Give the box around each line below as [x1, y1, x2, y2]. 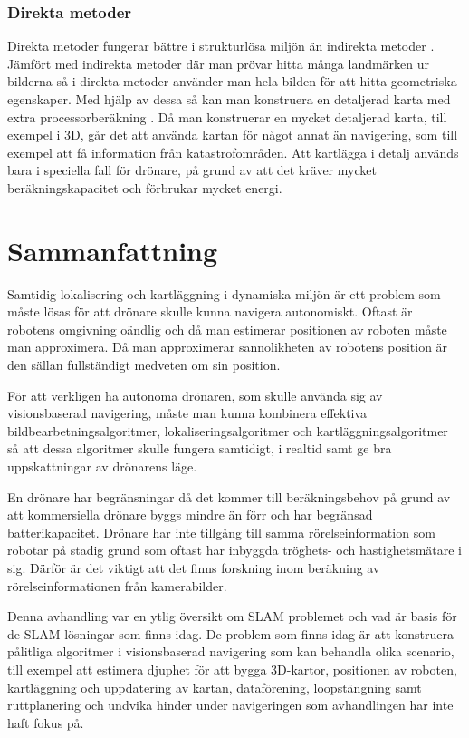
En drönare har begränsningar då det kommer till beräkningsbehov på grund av [7, 487, 451, 506]
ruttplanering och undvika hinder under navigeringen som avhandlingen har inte [7, 695, 454, 714]
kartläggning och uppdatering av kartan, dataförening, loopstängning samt [7, 677, 422, 696]
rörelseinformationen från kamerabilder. [7, 576, 227, 595]
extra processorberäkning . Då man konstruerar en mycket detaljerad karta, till [7, 107, 447, 126]
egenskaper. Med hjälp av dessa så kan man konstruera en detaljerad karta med [7, 90, 451, 108]
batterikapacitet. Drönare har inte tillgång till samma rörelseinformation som [7, 522, 435, 541]
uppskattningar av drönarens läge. [7, 457, 197, 476]
